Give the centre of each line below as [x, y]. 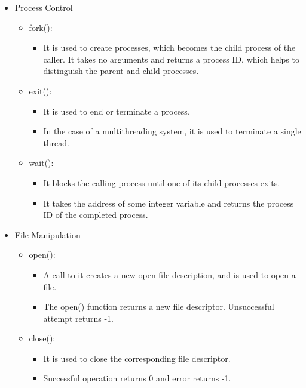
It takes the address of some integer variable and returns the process [169, 203]
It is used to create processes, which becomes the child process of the [169, 47]
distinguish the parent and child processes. [121, 71]
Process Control [44, 7]
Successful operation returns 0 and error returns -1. [137, 378]
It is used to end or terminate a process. [117, 111]
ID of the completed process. [96, 215]
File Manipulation [48, 234]
